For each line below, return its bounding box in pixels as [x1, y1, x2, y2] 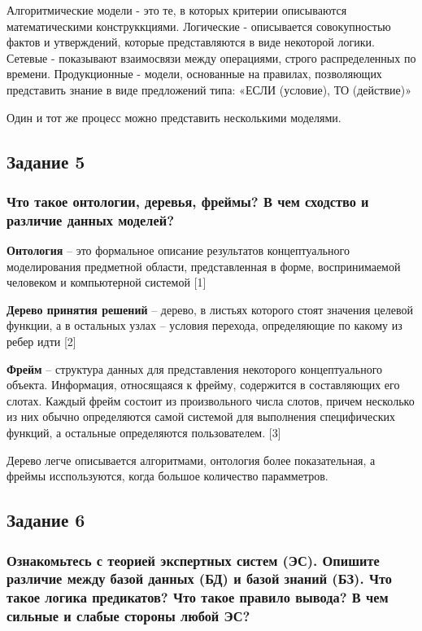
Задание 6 [7, 507, 85, 532]
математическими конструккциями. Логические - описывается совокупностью [7, 17, 391, 34]
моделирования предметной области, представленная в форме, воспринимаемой [7, 257, 401, 274]
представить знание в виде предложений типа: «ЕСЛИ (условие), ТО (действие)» [7, 81, 411, 98]
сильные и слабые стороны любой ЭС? [7, 606, 250, 626]
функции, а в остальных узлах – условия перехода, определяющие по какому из [7, 317, 402, 334]
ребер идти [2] [7, 333, 76, 350]
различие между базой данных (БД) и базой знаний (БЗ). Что [7, 568, 392, 589]
